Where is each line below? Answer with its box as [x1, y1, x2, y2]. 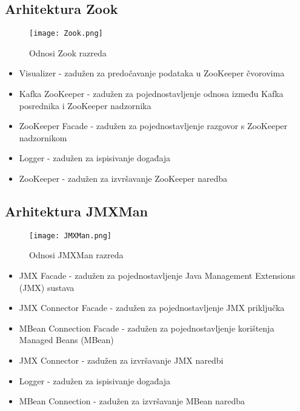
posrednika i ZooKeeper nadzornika [19, 99, 152, 112]
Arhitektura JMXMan [5, 202, 148, 220]
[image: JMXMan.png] [29, 231, 112, 240]
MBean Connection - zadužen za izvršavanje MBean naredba [19, 395, 245, 407]
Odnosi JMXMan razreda [29, 249, 124, 261]
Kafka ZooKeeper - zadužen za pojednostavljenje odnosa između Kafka [19, 87, 284, 100]
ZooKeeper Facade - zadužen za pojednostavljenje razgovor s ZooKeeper [19, 119, 288, 132]
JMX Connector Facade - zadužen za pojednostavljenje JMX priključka [19, 301, 285, 314]
